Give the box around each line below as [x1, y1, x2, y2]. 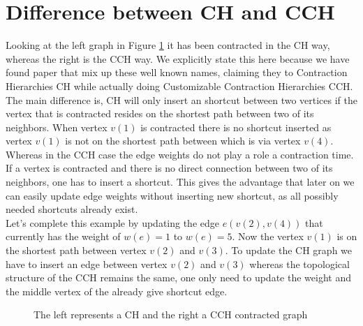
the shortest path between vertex [6, 243, 147, 258]
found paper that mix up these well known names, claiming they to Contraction [6, 65, 348, 80]
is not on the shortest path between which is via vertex [65, 133, 301, 148]
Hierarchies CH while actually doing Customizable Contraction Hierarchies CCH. [6, 78, 353, 93]
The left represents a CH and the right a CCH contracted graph [34, 307, 308, 322]
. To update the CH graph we [225, 243, 353, 258]
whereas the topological [249, 256, 350, 271]
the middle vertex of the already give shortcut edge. [6, 283, 228, 298]
